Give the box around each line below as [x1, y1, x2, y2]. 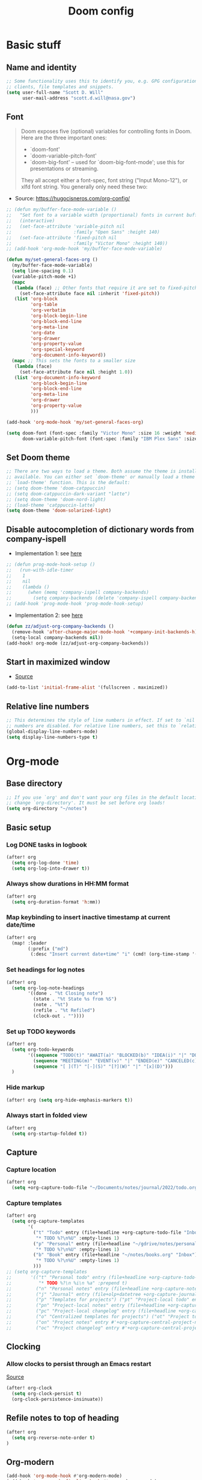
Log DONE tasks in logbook [6, 840, 87, 849]
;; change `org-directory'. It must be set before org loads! [6, 800, 165, 806]
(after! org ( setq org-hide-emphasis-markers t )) [6, 1097, 133, 1103]
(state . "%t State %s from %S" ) [32, 996, 117, 1003]
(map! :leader [11, 940, 47, 946]
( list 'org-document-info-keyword [14, 374, 101, 381]
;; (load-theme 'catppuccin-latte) [6, 502, 96, 508]
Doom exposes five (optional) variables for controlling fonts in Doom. [20, 128, 192, 135]
